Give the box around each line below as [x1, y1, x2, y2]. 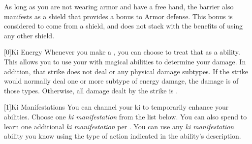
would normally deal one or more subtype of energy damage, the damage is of [4, 76, 239, 86]
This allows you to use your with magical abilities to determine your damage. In [4, 56, 246, 66]
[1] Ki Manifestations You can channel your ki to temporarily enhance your [4, 102, 229, 112]
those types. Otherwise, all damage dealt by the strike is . [4, 85, 178, 95]
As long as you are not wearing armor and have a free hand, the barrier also [4, 1, 234, 11]
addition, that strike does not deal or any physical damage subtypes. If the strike [4, 66, 249, 76]
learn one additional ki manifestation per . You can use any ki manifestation [4, 121, 234, 131]
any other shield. [4, 30, 55, 40]
